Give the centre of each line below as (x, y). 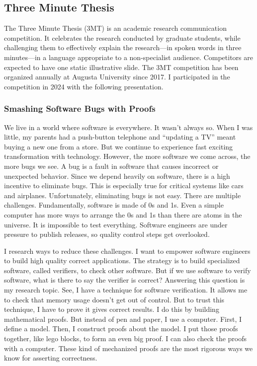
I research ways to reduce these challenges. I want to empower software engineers (127, 251)
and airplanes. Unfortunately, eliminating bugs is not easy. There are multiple (123, 195)
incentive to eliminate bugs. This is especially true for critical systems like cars (124, 185)
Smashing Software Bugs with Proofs (80, 109)
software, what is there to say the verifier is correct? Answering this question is (125, 280)
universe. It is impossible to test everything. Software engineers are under (116, 224)
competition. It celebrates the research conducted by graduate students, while (122, 37)
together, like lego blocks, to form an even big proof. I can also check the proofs (126, 338)
